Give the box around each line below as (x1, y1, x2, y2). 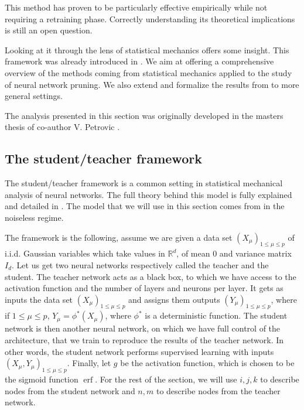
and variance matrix (219, 247, 292, 259)
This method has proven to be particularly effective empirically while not (5, 1, 268, 13)
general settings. (5, 90, 63, 102)
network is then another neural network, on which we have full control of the (5, 322, 281, 334)
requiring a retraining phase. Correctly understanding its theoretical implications (5, 12, 295, 25)
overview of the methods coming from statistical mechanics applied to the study (5, 66, 292, 78)
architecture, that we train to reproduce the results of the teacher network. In (5, 334, 284, 346)
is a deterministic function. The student (145, 309, 288, 322)
